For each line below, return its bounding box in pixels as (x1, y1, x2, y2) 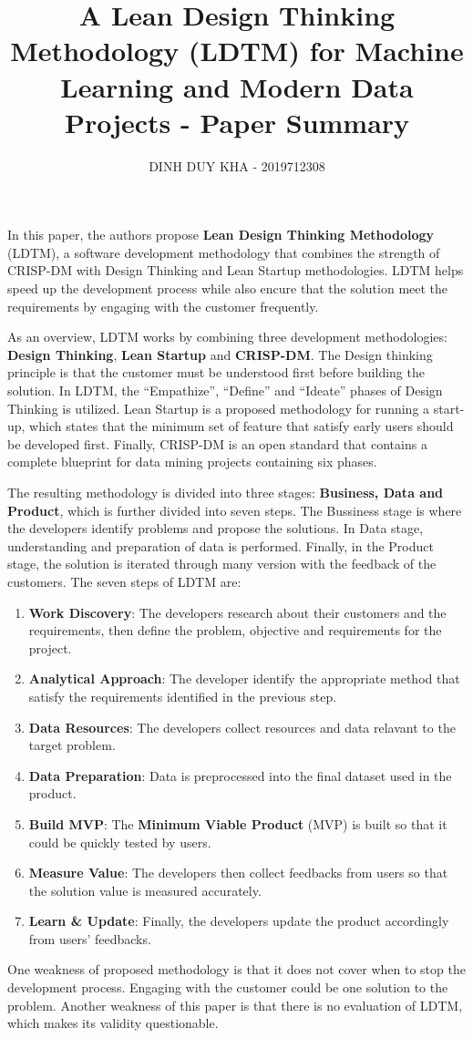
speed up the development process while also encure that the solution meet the (7, 279, 448, 298)
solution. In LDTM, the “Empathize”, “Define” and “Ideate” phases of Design (7, 381, 443, 400)
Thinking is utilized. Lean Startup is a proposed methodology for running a (7, 398, 430, 417)
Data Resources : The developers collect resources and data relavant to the (28, 717, 456, 736)
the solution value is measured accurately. (28, 880, 262, 899)
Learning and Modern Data (60, 67, 414, 105)
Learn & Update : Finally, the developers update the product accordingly (28, 911, 449, 930)
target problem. (28, 735, 116, 755)
